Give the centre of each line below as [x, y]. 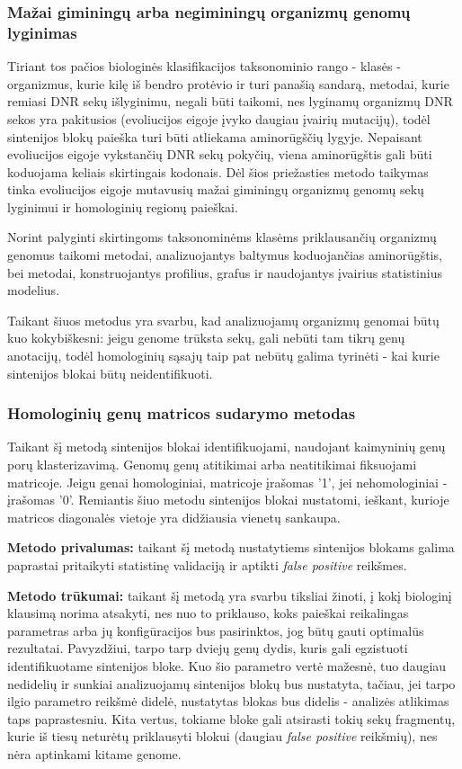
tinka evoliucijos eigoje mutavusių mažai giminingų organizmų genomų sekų [216, 189]
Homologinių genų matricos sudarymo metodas [182, 413]
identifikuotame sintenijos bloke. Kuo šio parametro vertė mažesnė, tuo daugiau [227, 665]
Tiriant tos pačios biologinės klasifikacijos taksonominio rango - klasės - [204, 66]
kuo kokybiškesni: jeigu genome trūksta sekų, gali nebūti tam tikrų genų [206, 338]
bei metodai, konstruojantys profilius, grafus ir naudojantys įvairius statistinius [225, 272]
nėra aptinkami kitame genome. [94, 753]
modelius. [34, 290]
